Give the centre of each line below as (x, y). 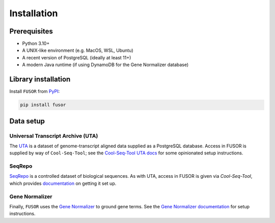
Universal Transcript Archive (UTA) (54, 136)
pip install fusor (43, 105)
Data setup (27, 121)
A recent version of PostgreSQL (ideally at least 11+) (77, 57)
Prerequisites (31, 31)
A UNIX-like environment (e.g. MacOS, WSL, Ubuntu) (78, 50)
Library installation (40, 79)
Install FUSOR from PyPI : (35, 91)
